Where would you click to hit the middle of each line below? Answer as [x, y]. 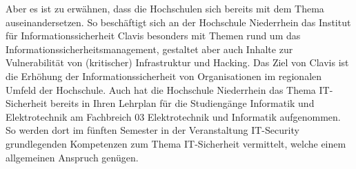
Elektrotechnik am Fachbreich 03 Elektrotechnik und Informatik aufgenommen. [173, 116]
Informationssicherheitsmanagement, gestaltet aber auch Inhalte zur [149, 49]
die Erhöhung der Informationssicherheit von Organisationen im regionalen [164, 76]
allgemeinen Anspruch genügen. [72, 157]
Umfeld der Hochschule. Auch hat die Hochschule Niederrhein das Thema [161, 89]
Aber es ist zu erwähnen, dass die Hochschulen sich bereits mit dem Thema [165, 8]
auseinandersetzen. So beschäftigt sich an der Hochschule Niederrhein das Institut [178, 22]
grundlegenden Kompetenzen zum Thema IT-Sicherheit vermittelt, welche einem [176, 143]
